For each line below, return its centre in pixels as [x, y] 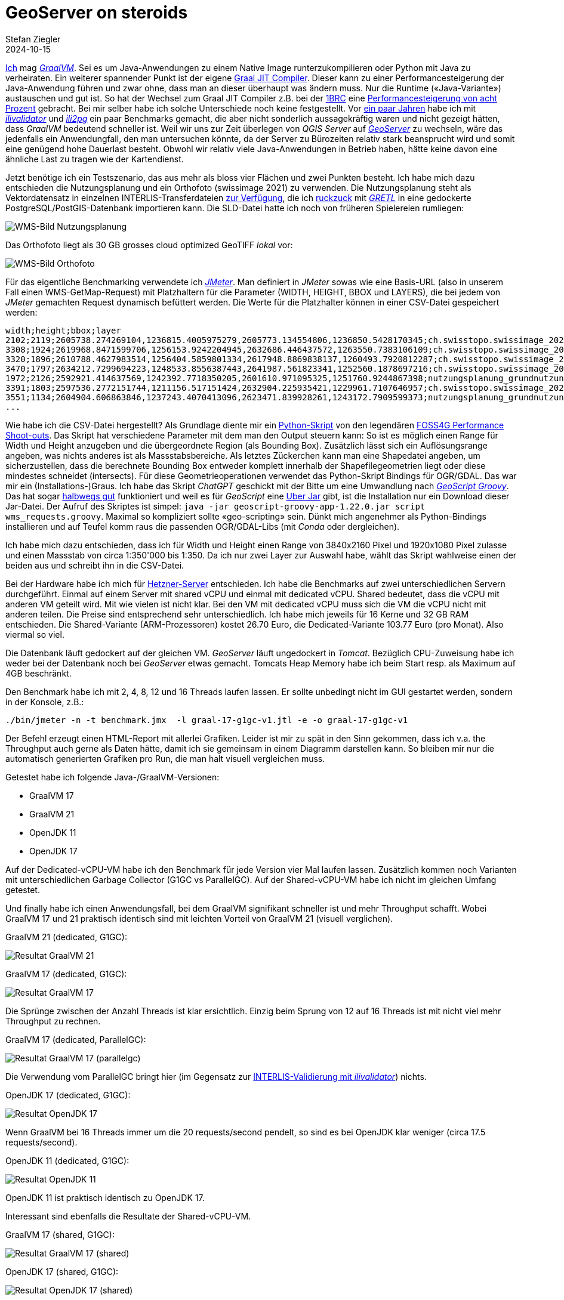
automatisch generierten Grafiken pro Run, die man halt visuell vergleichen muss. [165, 758]
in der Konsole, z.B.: [45, 702]
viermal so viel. [35, 634]
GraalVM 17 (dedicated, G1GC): [66, 974]
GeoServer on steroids [97, 13]
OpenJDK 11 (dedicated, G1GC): [67, 1160]
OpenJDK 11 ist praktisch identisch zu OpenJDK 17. [105, 1197]
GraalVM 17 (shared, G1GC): [60, 1234]
